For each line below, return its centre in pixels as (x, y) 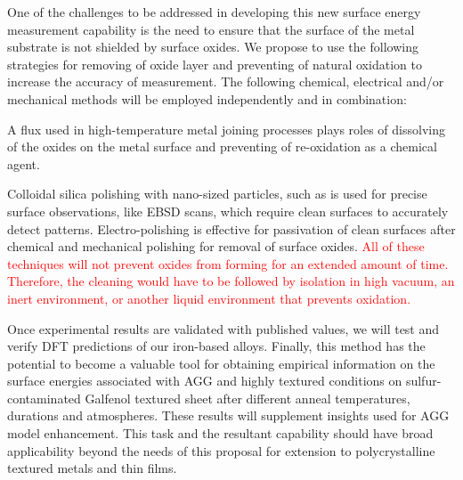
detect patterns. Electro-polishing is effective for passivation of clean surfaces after (231, 228)
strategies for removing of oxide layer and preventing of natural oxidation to (215, 64)
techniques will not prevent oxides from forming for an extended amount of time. (228, 263)
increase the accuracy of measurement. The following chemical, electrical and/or (226, 81)
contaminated (44, 398)
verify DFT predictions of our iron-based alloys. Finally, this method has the (216, 346)
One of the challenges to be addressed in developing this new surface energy (214, 12)
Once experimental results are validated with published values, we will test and (223, 328)
